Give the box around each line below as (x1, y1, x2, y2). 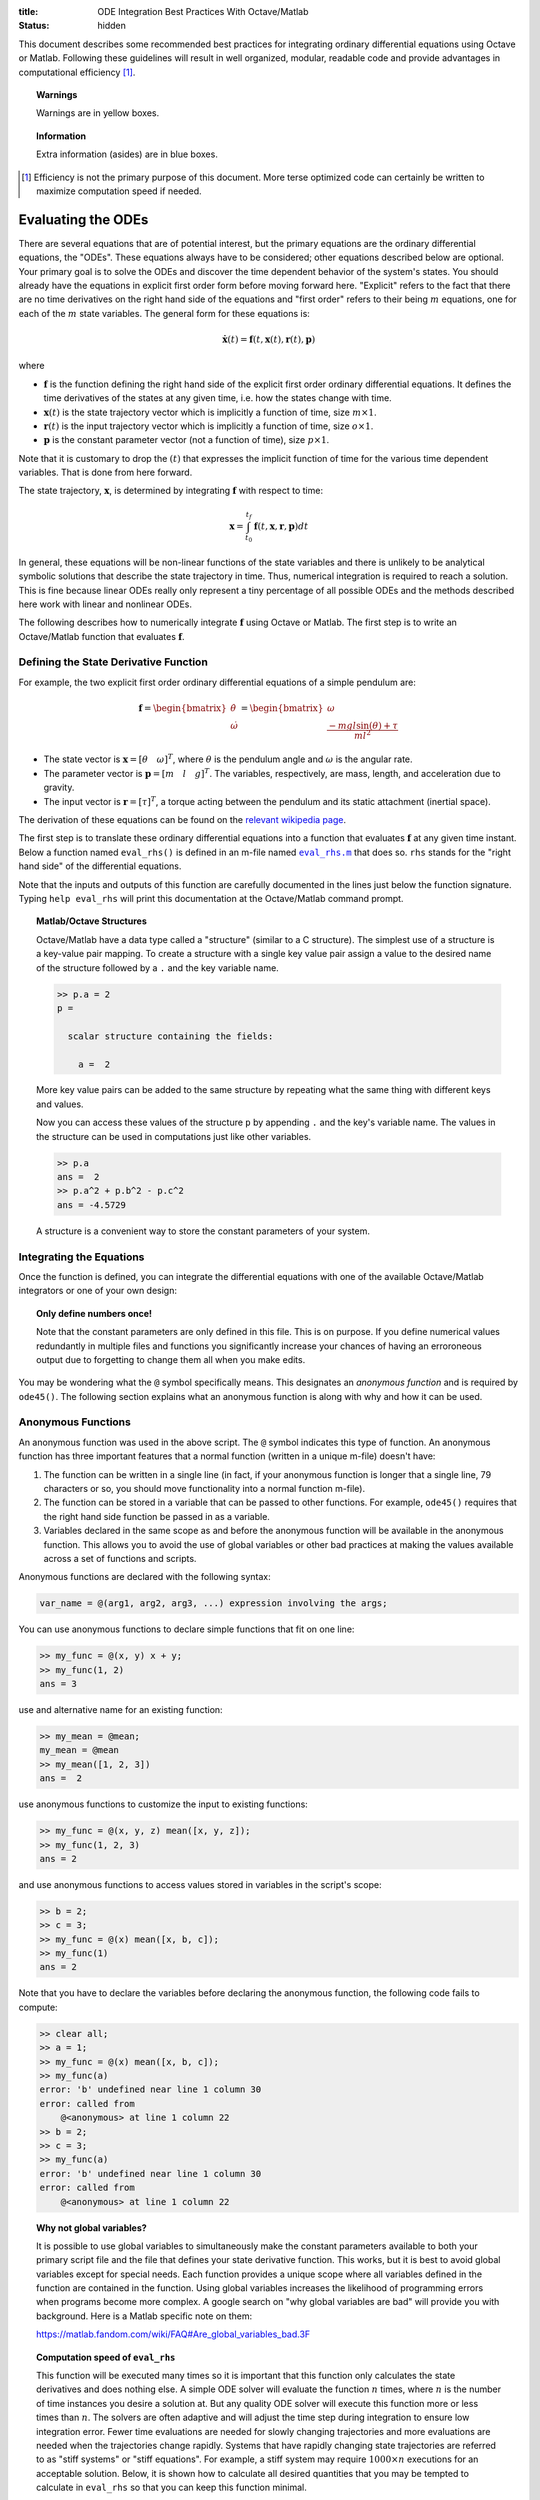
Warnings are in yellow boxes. (36, 107, 160, 119)
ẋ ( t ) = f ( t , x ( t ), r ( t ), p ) (221, 333, 316, 345)
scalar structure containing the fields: (67, 1030, 274, 1042)
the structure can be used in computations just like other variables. (36, 1130, 312, 1142)
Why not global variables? (36, 2221, 147, 2234)
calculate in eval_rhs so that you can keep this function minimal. (36, 2481, 307, 2494)
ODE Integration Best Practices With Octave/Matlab (97, 6, 309, 17)
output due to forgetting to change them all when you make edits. (36, 1353, 306, 1365)
